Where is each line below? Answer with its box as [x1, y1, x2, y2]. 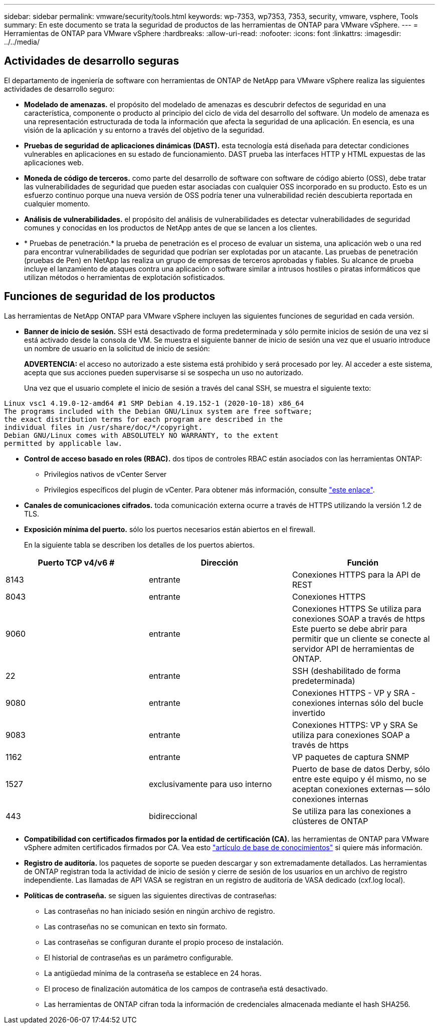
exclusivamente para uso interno [148, 779, 272, 789]
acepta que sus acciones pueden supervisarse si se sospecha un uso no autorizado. [24, 368, 304, 377]
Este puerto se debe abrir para [292, 623, 407, 634]
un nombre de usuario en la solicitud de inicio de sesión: [24, 344, 210, 353]
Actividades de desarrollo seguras [4, 55, 179, 68]
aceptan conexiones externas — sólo [292, 784, 430, 794]
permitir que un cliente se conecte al [292, 633, 430, 644]
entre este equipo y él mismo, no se [292, 774, 427, 784]
